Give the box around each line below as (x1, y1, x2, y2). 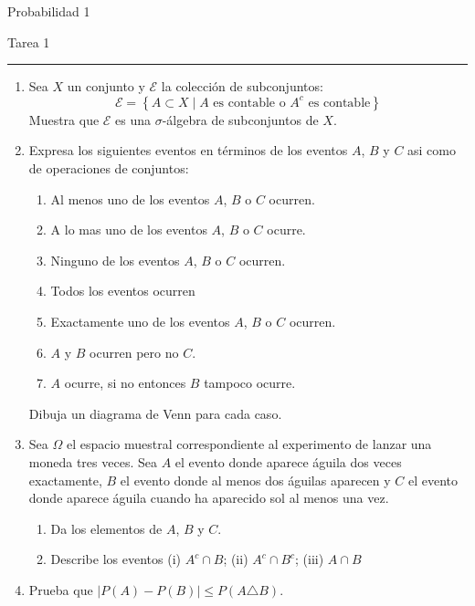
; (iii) (295, 549, 324, 569)
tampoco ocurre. (204, 373, 296, 392)
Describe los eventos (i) (50, 549, 181, 569)
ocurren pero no (90, 342, 179, 361)
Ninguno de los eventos (50, 250, 180, 269)
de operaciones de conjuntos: (28, 158, 189, 177)
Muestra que (28, 110, 100, 129)
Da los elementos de (50, 518, 163, 538)
